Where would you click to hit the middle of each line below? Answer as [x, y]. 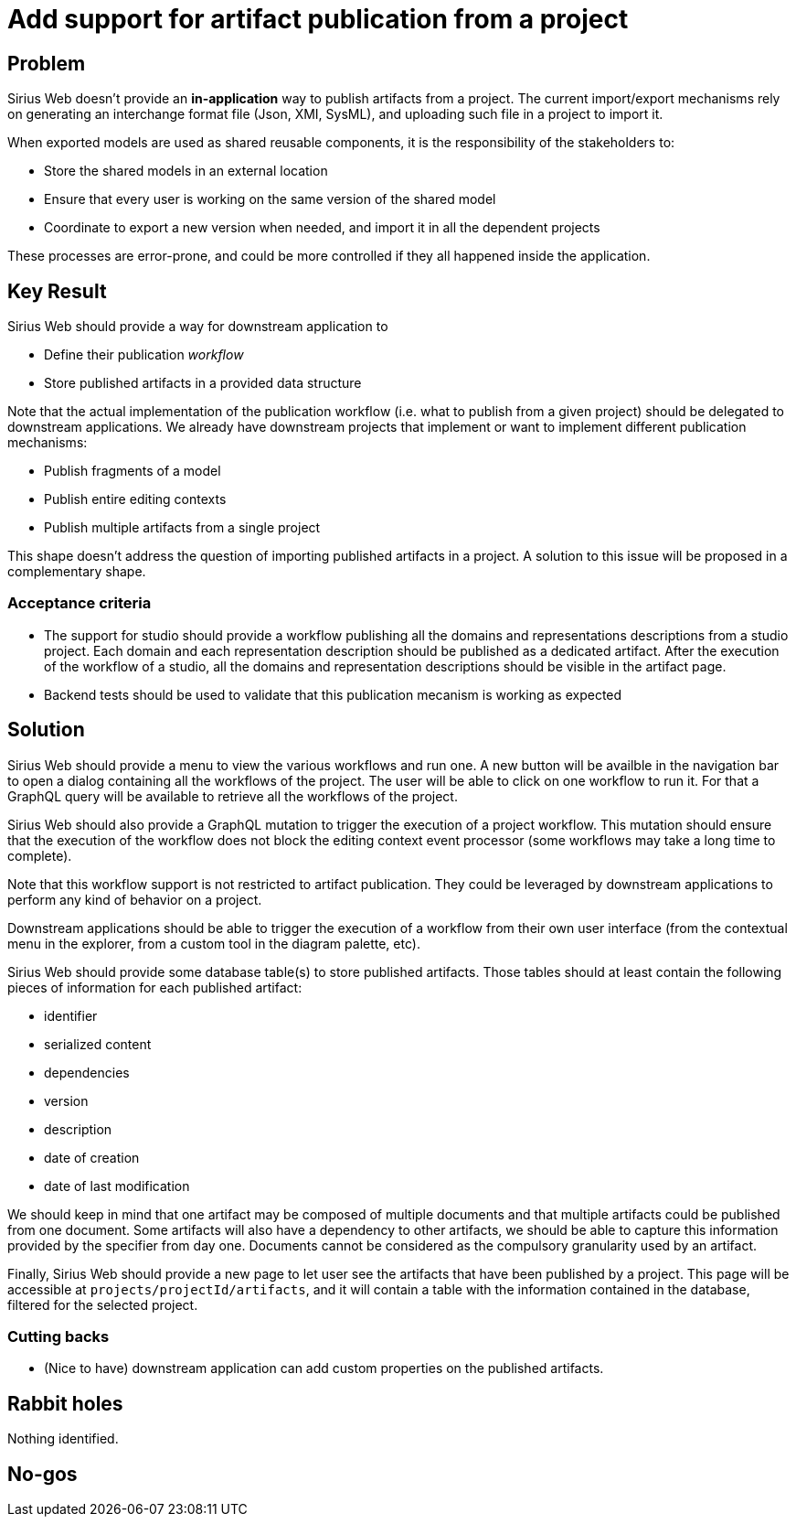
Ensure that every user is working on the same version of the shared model [270, 199]
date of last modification [117, 1186]
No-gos [42, 1474]
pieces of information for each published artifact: [155, 987]
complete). [40, 855]
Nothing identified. [63, 1439]
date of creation [92, 1157]
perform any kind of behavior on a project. [135, 899]
